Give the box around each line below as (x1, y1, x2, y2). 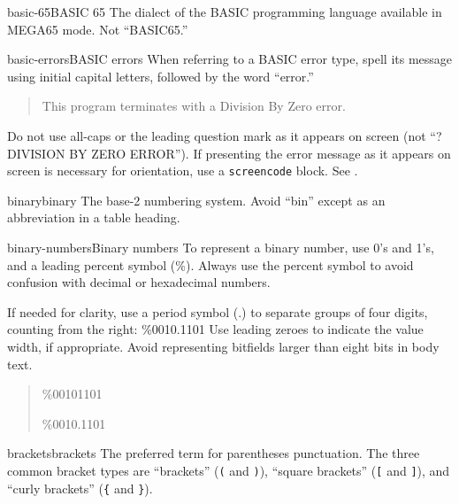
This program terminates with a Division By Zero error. (42, 97, 346, 115)
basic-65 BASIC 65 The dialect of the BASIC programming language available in (7, 3, 442, 20)
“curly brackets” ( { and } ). (7, 478, 153, 497)
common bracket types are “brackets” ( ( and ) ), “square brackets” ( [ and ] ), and (7, 461, 450, 479)
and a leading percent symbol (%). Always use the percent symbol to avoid (7, 255, 414, 274)
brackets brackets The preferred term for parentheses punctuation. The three (7, 444, 420, 462)
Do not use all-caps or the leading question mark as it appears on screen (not (7, 126, 426, 144)
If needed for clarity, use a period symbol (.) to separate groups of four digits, (7, 302, 428, 321)
